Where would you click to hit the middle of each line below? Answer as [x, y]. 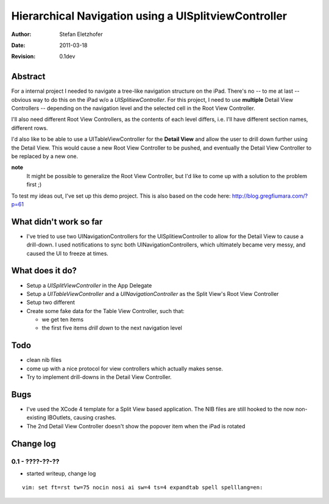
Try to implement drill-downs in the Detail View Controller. [99, 377]
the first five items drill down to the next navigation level [112, 328]
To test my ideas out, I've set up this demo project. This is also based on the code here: [121, 196]
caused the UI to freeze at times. [68, 253]
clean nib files [44, 360]
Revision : [23, 56]
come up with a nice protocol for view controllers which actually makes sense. [125, 369]
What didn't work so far [57, 222]
